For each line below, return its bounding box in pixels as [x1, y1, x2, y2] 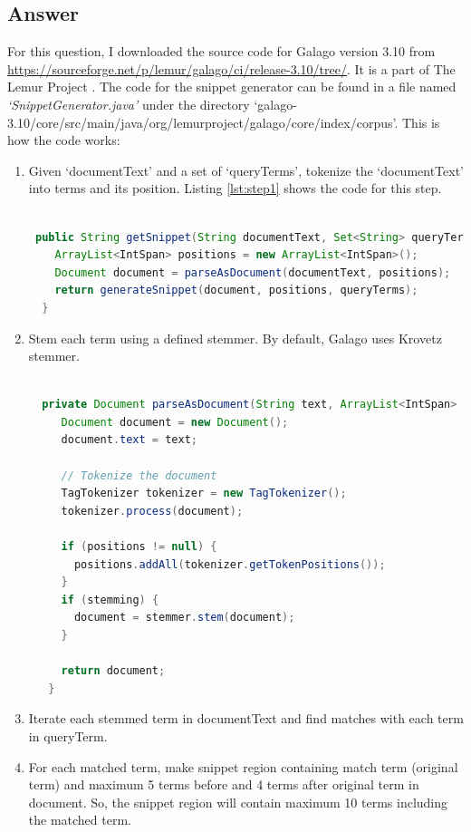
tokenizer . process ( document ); [61, 504, 244, 518]
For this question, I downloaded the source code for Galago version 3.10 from [7, 42, 436, 61]
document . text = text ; [61, 433, 197, 447]
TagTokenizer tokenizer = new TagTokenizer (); [61, 487, 347, 500]
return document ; [61, 664, 166, 678]
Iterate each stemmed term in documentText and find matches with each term [28, 709, 464, 728]
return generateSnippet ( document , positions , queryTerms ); [54, 284, 418, 297]
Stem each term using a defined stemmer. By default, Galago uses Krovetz [28, 328, 442, 347]
